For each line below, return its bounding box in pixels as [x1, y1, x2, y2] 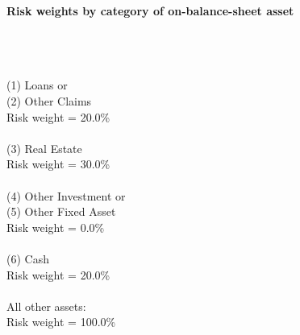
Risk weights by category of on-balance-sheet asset [6, 2, 294, 19]
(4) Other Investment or [6, 187, 126, 204]
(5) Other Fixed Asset [6, 203, 116, 220]
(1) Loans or [6, 77, 68, 93]
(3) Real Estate [6, 139, 82, 156]
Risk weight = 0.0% [6, 218, 105, 235]
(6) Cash [6, 250, 49, 267]
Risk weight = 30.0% [6, 155, 110, 172]
